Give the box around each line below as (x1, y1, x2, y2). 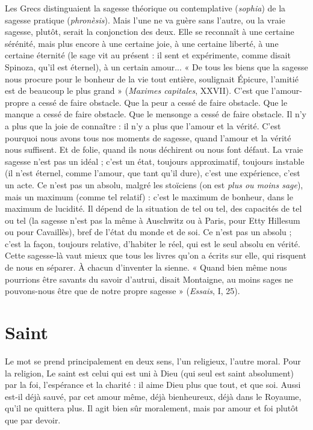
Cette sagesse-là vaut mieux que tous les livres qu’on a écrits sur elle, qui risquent (5, 249, 306, 262)
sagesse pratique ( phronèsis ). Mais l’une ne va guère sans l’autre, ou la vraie (5, 13, 285, 26)
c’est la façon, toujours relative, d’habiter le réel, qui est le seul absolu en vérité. (5, 237, 300, 250)
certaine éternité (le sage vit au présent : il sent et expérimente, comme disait (5, 49, 291, 61)
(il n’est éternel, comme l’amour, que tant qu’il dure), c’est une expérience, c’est (5, 167, 300, 179)
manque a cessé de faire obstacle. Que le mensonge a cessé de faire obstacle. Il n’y (5, 108, 307, 120)
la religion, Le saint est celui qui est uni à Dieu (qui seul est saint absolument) (5, 366, 294, 379)
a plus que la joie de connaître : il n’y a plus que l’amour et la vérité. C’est (5, 119, 281, 132)
